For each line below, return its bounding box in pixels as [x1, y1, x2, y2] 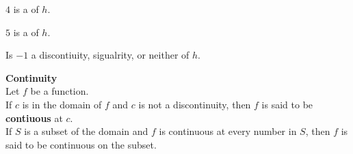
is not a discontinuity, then [138, 97, 251, 111]
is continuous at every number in [159, 124, 297, 138]
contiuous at [5, 110, 63, 125]
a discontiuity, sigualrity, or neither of [31, 48, 189, 62]
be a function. [30, 84, 89, 98]
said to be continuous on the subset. [5, 137, 157, 151]
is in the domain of [22, 97, 102, 111]
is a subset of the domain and [24, 124, 148, 138]
